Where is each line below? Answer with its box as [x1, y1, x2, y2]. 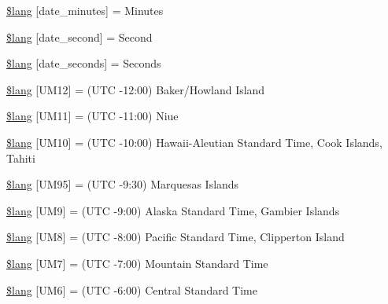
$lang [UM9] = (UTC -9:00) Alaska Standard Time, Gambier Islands [6, 202, 340, 218]
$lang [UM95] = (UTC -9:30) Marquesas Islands [6, 176, 239, 192]
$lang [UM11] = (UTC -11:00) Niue [6, 108, 179, 124]
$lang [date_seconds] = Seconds [6, 55, 161, 71]
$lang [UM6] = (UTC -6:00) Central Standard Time [6, 281, 257, 298]
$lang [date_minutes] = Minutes [6, 2, 164, 18]
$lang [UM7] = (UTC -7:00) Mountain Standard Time [6, 255, 268, 271]
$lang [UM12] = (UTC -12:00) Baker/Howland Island [6, 81, 265, 97]
